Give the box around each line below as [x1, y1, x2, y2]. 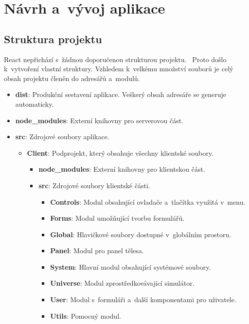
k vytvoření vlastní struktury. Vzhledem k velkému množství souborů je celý [4, 64, 233, 74]
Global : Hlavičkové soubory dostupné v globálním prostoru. [50, 229, 231, 239]
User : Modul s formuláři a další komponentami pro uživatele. [50, 294, 236, 305]
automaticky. [15, 98, 54, 109]
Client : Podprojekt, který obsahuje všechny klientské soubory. [27, 147, 213, 158]
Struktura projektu [4, 31, 102, 46]
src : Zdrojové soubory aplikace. [15, 131, 109, 142]
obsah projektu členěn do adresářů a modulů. [4, 73, 140, 83]
